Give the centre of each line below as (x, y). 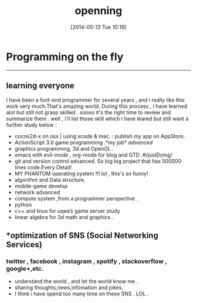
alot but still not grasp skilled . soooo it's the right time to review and (89, 112)
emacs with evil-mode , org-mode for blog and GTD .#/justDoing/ (94, 155)
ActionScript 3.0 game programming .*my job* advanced (84, 142)
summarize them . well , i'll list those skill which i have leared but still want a (97, 118)
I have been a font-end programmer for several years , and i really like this (95, 100)
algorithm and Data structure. (50, 179)
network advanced (37, 192)
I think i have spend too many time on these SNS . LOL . (81, 294)
